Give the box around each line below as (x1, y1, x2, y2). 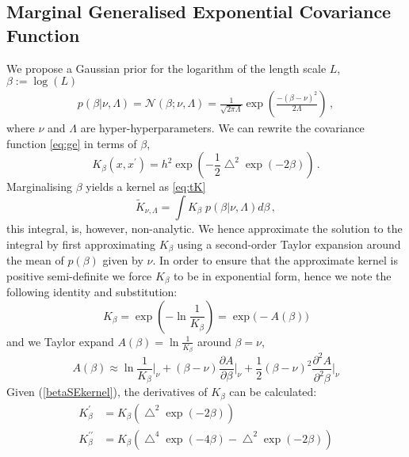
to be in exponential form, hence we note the (173, 267, 392, 284)
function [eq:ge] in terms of (6, 135, 137, 151)
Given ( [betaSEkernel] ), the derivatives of (6, 383, 208, 400)
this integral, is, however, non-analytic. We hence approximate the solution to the (6, 220, 403, 236)
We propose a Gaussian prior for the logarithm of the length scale (6, 59, 327, 76)
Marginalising (6, 178, 72, 195)
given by (102, 252, 143, 268)
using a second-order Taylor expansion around (177, 235, 401, 252)
